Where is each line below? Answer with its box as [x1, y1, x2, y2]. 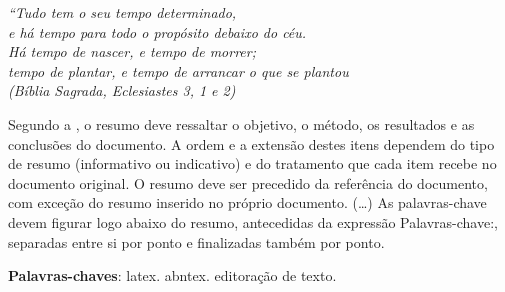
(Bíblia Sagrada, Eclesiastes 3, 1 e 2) [8, 80, 236, 101]
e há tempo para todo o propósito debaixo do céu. [8, 21, 307, 42]
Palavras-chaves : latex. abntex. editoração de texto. [8, 265, 337, 286]
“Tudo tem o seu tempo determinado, [8, 2, 237, 22]
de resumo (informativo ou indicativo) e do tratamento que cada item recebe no [8, 153, 497, 174]
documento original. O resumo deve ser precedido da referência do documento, [8, 172, 488, 193]
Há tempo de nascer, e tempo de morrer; [8, 41, 257, 62]
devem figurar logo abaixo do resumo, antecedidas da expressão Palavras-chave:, [8, 211, 498, 232]
